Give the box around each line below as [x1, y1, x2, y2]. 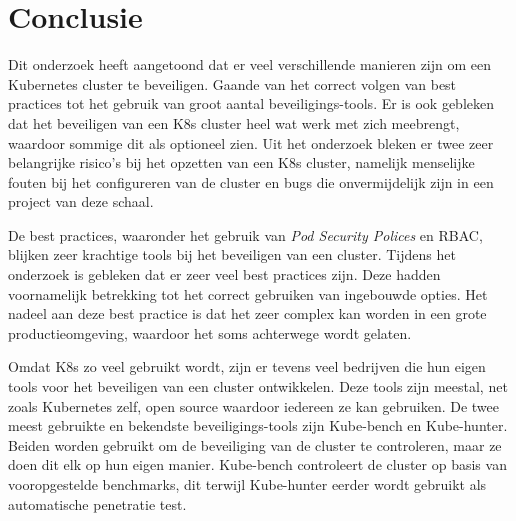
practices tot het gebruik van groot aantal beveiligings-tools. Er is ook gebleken [8, 93, 494, 114]
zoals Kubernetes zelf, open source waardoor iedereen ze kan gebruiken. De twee [8, 395, 499, 416]
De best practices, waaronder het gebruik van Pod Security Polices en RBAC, [8, 224, 483, 245]
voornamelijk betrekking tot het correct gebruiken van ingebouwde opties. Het [8, 283, 488, 304]
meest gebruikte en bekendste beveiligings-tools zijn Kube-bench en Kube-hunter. [8, 415, 508, 436]
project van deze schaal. [8, 191, 154, 212]
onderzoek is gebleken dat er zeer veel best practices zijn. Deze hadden [8, 264, 441, 285]
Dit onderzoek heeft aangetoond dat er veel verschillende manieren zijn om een [8, 54, 492, 75]
